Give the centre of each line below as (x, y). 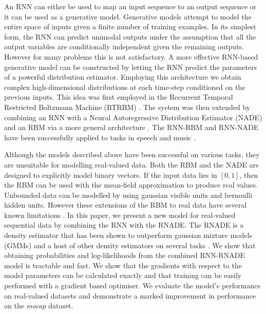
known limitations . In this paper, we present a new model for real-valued (120, 215)
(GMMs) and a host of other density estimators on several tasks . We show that (130, 245)
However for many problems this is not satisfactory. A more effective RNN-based (131, 56)
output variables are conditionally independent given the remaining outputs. (124, 47)
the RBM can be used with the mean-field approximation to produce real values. (131, 185)
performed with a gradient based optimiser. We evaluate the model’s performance (132, 285)
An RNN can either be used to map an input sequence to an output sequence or (130, 6)
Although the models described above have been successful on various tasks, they (132, 154)
